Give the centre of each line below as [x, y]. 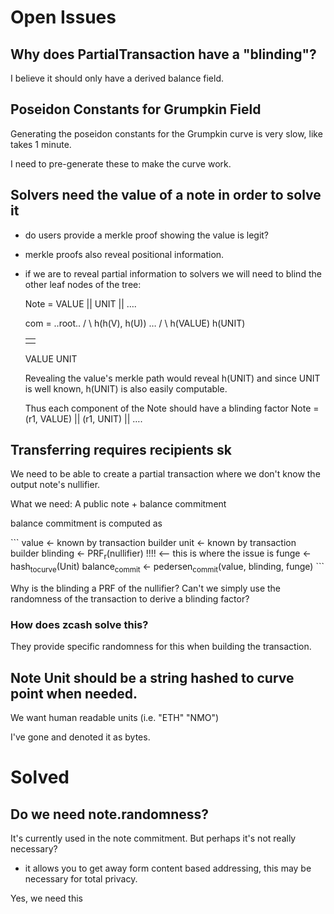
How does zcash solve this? [79, 624]
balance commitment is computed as [86, 523]
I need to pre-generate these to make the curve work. [121, 163]
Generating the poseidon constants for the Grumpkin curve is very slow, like [166, 133]
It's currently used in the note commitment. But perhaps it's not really [153, 838]
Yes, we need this [46, 898]
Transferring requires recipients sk [121, 450]
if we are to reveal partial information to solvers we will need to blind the [173, 273]
